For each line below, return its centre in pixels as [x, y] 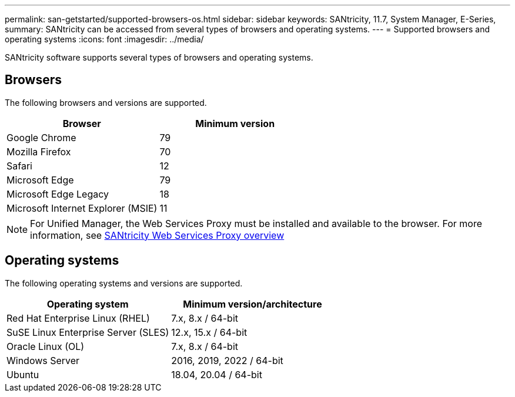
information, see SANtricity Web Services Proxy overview [157, 235]
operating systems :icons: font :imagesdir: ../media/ [104, 39]
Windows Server [43, 360]
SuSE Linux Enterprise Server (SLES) [88, 332]
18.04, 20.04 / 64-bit [217, 374]
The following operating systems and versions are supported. [124, 283]
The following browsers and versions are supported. [106, 102]
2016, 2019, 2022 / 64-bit [227, 360]
